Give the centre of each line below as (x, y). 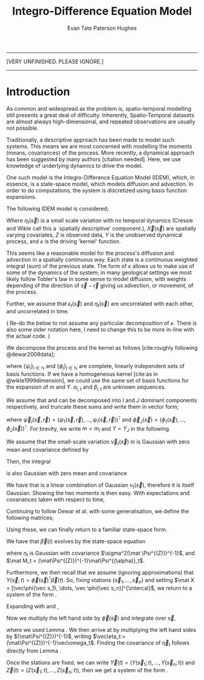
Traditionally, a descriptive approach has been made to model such (90, 140)
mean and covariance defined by (48, 449)
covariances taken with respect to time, (56, 499)
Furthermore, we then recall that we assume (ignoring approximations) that (100, 572)
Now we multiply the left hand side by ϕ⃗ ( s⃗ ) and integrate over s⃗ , (91, 618)
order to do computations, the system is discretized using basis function (97, 190)
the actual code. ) (28, 336)
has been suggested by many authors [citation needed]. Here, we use (93, 159)
